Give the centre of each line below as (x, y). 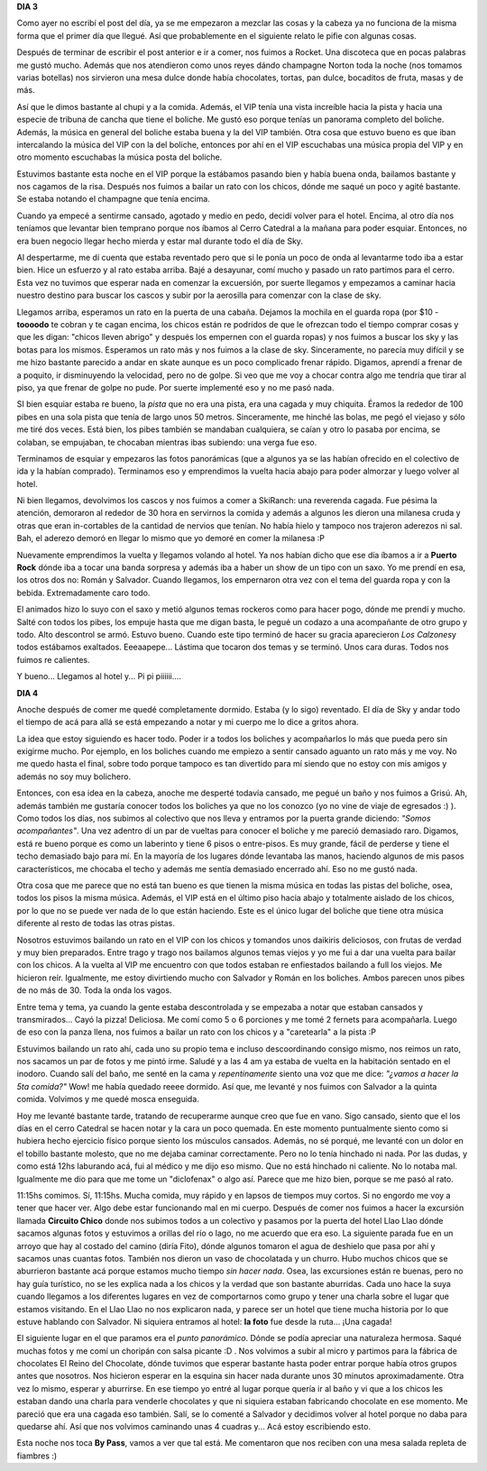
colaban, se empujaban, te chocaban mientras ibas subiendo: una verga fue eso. (167, 442)
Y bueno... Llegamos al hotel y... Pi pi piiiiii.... (99, 676)
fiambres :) (37, 1456)
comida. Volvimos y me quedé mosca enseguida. (108, 1099)
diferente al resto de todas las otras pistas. (96, 924)
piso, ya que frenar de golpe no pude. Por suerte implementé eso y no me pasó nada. (175, 387)
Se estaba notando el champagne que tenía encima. (114, 199)
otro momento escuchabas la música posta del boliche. (119, 157)
